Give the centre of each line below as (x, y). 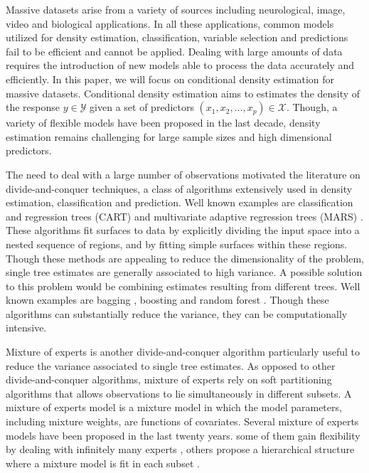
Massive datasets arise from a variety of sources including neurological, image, (176, 9)
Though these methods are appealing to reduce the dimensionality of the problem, (185, 258)
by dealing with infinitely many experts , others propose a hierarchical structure (180, 449)
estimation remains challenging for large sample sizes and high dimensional (169, 136)
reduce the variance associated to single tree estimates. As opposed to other (171, 365)
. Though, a (312, 107)
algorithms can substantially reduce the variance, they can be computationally (177, 313)
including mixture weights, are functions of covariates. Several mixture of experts (182, 421)
